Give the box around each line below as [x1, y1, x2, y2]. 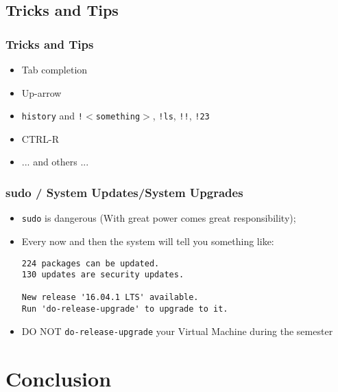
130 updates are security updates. [21, 270, 184, 280]
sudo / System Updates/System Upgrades [5, 183, 243, 200]
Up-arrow [21, 85, 62, 100]
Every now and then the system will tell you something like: [21, 233, 274, 248]
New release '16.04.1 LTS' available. [21, 292, 199, 303]
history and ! [21, 108, 83, 123]
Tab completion [21, 62, 88, 76]
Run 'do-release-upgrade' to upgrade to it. [21, 304, 228, 314]
